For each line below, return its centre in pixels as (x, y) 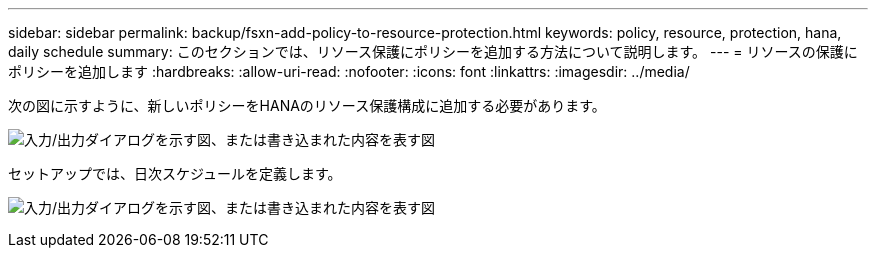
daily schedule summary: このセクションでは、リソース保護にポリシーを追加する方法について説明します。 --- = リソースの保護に (433, 51)
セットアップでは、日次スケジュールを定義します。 (175, 173)
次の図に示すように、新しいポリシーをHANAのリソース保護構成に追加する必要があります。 (307, 105)
